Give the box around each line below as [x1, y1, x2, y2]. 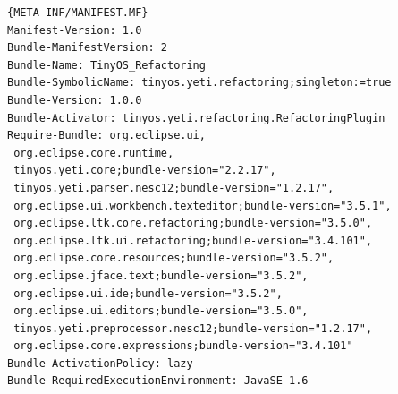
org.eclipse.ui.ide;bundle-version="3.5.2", [13, 287, 283, 300]
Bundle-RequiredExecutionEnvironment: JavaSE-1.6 [7, 374, 309, 388]
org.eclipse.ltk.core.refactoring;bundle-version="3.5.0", [13, 217, 373, 230]
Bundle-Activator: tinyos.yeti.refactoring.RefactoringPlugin [7, 111, 385, 124]
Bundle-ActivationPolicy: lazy [7, 356, 193, 370]
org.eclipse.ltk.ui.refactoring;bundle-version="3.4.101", [13, 234, 373, 247]
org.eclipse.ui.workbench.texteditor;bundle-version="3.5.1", [13, 199, 392, 212]
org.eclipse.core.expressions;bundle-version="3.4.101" [13, 339, 353, 353]
